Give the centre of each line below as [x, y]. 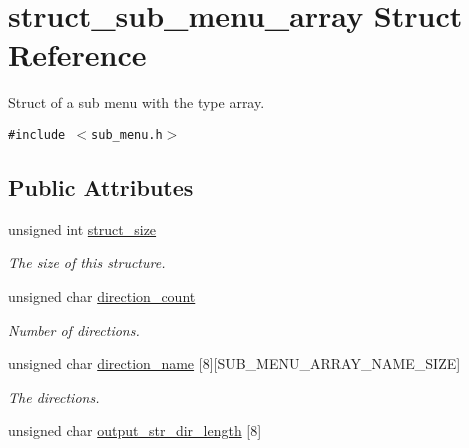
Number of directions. [74, 329]
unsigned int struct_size [82, 228]
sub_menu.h [127, 134]
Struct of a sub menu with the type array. [136, 102]
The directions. [54, 396]
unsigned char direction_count [102, 295]
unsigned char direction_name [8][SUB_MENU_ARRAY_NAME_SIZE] [234, 363]
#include [37, 134]
